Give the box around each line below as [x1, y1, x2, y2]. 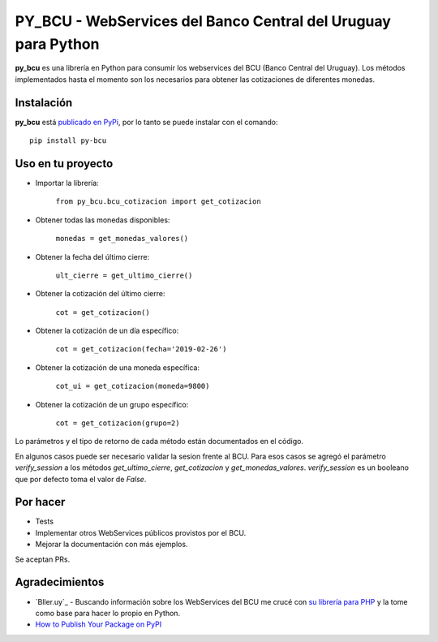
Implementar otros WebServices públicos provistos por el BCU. [35, 528, 247, 537]
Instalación [15, 96, 73, 110]
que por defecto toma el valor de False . [15, 474, 147, 484]
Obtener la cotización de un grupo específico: [35, 399, 189, 409]
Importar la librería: [35, 178, 99, 187]
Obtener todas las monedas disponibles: [35, 215, 170, 225]
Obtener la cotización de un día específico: [35, 325, 179, 336]
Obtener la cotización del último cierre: [35, 289, 165, 299]
